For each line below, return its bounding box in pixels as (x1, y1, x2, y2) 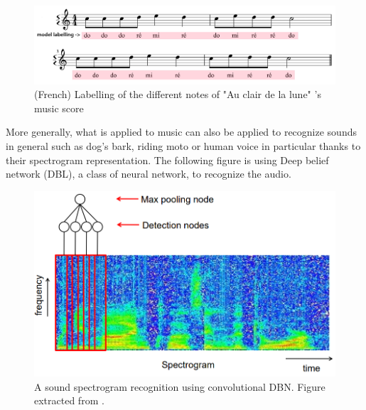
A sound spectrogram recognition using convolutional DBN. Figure (34, 379, 325, 394)
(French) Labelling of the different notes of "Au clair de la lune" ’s (34, 87, 321, 102)
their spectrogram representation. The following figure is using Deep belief (6, 152, 329, 167)
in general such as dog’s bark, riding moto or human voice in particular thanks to (6, 138, 361, 153)
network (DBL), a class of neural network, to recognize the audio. (6, 166, 291, 181)
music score (34, 100, 84, 115)
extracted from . (34, 393, 104, 408)
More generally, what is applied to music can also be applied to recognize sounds (6, 124, 357, 139)
